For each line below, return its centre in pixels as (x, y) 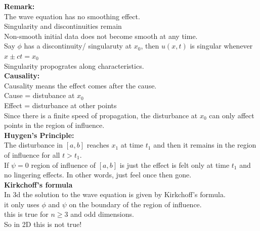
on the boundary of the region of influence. (135, 204)
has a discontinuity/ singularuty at (78, 46)
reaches (98, 145)
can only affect (232, 115)
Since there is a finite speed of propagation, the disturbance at (101, 115)
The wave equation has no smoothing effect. (72, 16)
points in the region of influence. (54, 125)
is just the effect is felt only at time (175, 165)
